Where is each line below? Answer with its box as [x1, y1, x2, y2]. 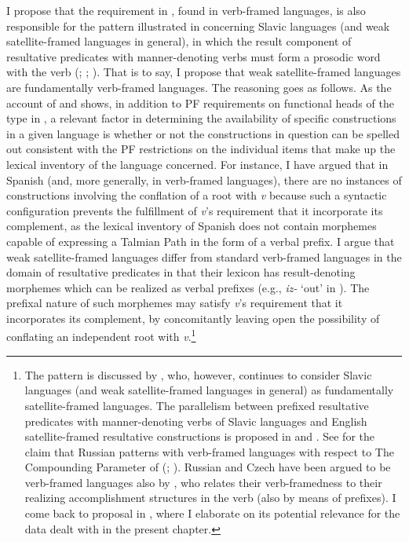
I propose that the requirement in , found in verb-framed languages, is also [6, 2, 366, 18]
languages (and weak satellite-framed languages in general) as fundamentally [24, 382, 394, 398]
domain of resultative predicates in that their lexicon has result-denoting [6, 264, 356, 280]
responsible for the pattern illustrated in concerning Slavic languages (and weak [6, 17, 390, 34]
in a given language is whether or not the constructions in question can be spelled [6, 125, 400, 141]
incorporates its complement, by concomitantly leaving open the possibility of [6, 309, 380, 326]
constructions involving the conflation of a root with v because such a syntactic [6, 187, 387, 203]
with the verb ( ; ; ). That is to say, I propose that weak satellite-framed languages [6, 64, 401, 80]
